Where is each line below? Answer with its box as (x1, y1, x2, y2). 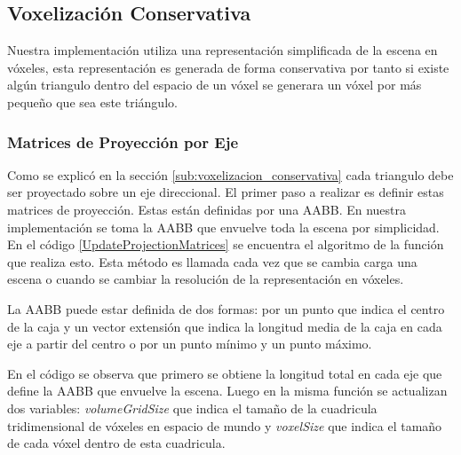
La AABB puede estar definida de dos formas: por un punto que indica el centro (7, 299, 445, 318)
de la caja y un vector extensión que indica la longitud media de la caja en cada (7, 317, 442, 335)
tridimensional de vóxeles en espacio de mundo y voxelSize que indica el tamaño (7, 416, 442, 435)
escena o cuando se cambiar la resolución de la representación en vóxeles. (7, 270, 404, 288)
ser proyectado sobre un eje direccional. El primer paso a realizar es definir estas (7, 183, 444, 201)
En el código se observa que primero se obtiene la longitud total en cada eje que (7, 364, 442, 382)
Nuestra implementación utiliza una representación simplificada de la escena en (7, 41, 438, 59)
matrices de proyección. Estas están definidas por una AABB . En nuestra (7, 200, 407, 218)
